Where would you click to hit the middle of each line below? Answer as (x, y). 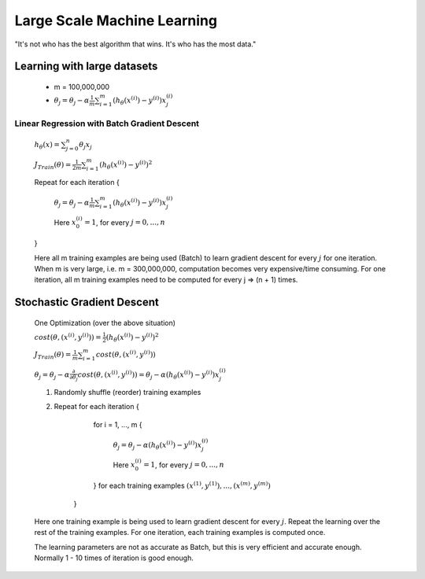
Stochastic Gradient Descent (87, 302)
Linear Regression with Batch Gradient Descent (107, 124)
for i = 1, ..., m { (118, 424)
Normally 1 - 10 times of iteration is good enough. (114, 558)
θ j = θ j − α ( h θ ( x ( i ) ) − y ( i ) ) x (157, 445)
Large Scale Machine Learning (116, 20)
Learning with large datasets (86, 66)
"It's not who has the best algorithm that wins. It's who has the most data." (135, 44)
